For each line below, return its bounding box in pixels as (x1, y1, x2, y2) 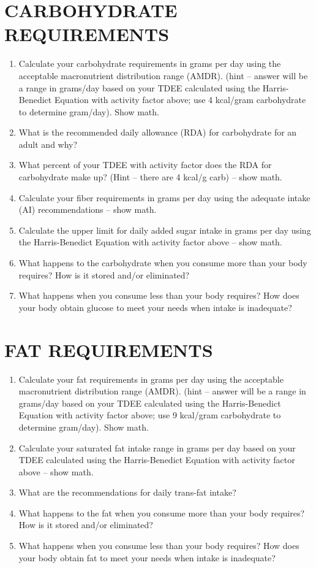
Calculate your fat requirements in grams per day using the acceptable (18, 372, 284, 385)
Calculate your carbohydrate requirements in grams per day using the (18, 57, 281, 70)
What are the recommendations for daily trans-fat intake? (18, 486, 236, 499)
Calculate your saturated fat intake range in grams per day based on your (18, 441, 296, 454)
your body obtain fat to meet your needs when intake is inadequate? (18, 551, 276, 564)
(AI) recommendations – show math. (18, 203, 157, 216)
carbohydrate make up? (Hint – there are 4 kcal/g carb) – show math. (18, 171, 282, 183)
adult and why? (18, 137, 78, 150)
